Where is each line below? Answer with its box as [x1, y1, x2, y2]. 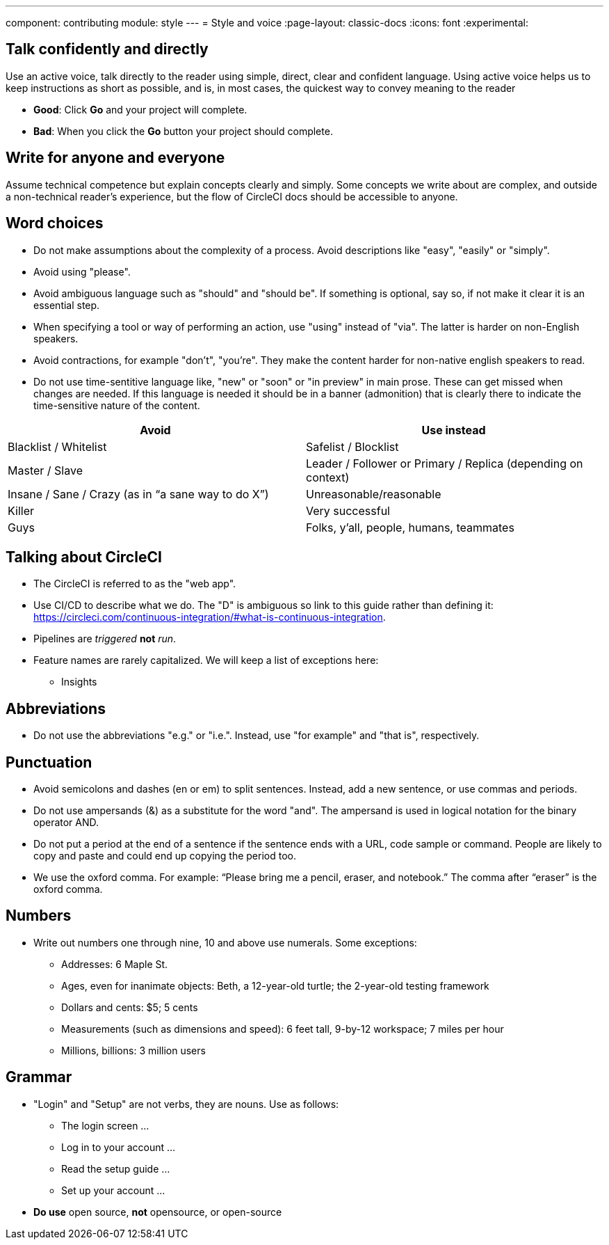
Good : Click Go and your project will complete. [33, 103, 247, 116]
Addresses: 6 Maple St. [61, 958, 168, 970]
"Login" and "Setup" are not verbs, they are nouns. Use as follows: [33, 1097, 339, 1110]
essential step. [33, 299, 100, 311]
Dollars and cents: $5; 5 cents [61, 1001, 198, 1013]
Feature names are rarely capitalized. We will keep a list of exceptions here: [33, 654, 379, 667]
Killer [8, 503, 34, 518]
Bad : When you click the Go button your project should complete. [33, 125, 333, 137]
